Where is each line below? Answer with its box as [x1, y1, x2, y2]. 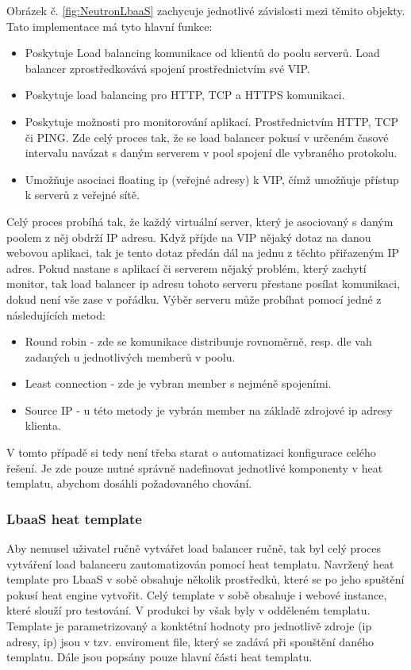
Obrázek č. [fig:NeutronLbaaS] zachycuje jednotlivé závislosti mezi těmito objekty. [6, 2, 405, 18]
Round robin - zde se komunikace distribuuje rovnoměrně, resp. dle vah [25, 333, 372, 350]
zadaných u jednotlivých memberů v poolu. [25, 348, 236, 365]
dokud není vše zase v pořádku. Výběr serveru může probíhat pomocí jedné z [6, 290, 382, 307]
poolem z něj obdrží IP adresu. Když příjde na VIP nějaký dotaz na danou [6, 228, 371, 245]
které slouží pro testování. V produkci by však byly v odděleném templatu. [6, 602, 371, 618]
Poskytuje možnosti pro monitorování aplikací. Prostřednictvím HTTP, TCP [25, 113, 398, 129]
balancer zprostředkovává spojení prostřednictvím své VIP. [25, 59, 310, 76]
